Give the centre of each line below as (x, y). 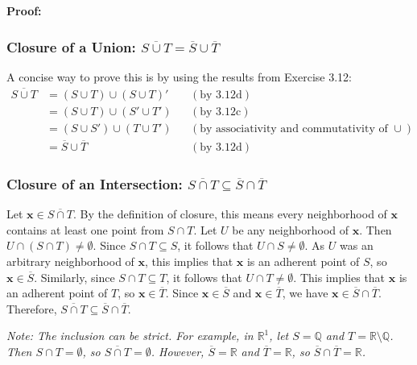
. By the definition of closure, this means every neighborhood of (230, 214)
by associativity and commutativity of (294, 129)
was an (356, 245)
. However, (178, 351)
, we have (305, 293)
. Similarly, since (74, 277)
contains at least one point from (85, 229)
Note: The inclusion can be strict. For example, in (130, 336)
